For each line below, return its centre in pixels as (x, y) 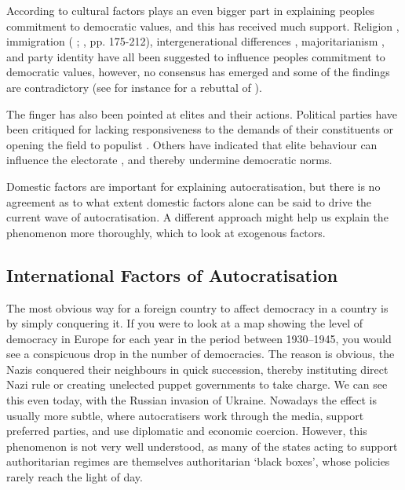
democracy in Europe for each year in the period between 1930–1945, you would (199, 338)
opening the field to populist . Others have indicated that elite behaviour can (192, 144)
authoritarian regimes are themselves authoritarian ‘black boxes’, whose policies (198, 461)
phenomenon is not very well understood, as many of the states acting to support (202, 446)
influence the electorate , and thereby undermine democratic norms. (170, 160)
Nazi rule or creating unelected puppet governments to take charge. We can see (197, 384)
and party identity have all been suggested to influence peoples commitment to (196, 56)
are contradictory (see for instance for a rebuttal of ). (134, 87)
